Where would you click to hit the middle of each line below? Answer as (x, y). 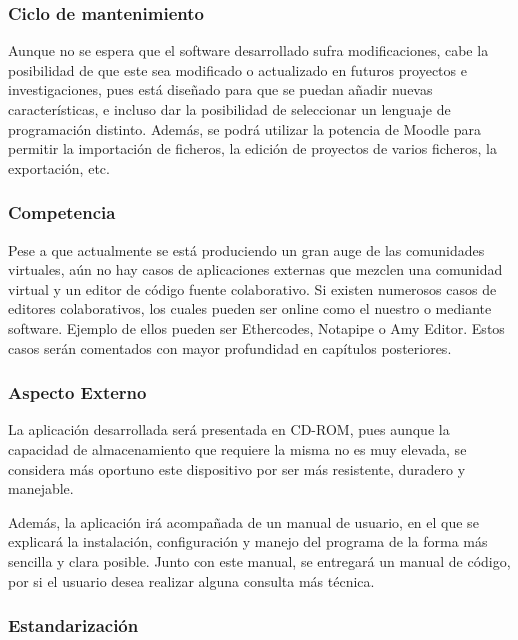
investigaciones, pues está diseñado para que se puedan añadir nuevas (220, 89)
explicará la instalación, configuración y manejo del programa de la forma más (248, 541)
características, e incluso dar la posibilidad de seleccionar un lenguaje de (229, 109)
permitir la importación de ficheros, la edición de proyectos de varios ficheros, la (253, 148)
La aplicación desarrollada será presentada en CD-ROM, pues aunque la (229, 429)
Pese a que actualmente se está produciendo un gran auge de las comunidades (246, 249)
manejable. (41, 488)
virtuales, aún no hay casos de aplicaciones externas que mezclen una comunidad (255, 269)
